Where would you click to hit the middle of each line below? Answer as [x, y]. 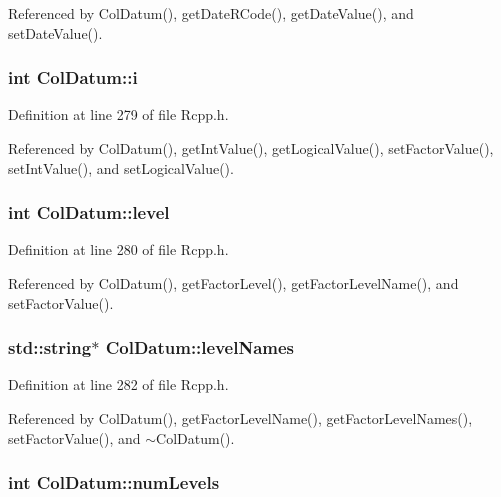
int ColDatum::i [73, 77]
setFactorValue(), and [74, 437]
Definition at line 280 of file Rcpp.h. [118, 249]
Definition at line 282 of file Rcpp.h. [118, 384]
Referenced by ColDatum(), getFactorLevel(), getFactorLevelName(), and [233, 283]
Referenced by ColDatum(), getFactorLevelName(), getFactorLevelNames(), [240, 418]
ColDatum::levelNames [200, 347]
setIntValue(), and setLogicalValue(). [121, 167]
